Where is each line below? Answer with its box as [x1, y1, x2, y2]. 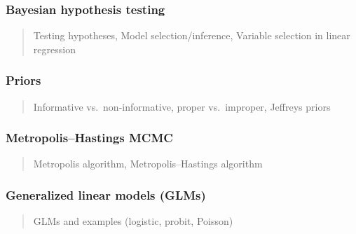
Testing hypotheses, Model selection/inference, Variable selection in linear [33, 28, 350, 43]
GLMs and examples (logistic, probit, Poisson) [33, 214, 233, 228]
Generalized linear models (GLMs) [6, 186, 206, 203]
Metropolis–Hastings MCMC [6, 129, 173, 146]
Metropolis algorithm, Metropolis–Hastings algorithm [33, 156, 263, 171]
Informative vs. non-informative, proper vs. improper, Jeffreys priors [33, 99, 331, 113]
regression [33, 41, 76, 56]
